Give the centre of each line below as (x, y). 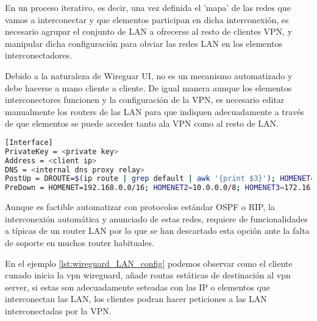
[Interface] (29, 142)
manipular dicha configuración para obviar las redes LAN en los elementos (144, 43)
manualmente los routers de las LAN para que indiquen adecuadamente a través (155, 111)
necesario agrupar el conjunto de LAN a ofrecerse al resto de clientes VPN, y (149, 31)
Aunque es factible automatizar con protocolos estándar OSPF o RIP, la (140, 207)
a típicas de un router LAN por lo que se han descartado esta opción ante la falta (157, 231)
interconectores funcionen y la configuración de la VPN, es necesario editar (145, 100)
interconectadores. (39, 55)
